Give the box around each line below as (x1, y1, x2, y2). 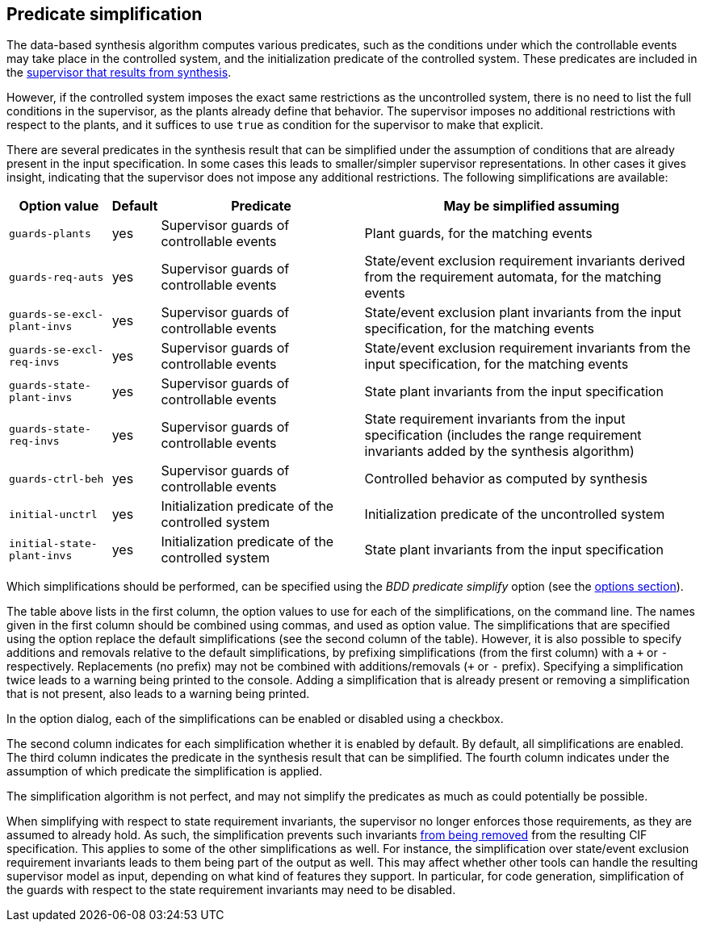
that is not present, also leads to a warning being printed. (6, 687, 310, 701)
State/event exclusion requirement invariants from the (364, 340, 691, 357)
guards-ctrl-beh (9, 472, 104, 485)
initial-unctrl (9, 508, 98, 520)
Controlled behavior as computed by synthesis (364, 470, 647, 487)
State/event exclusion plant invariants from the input (364, 304, 681, 321)
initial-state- (9, 537, 98, 550)
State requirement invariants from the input (364, 411, 626, 428)
